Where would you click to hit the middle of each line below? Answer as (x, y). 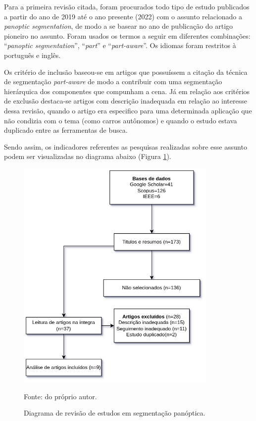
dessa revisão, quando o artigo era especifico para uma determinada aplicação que (128, 110)
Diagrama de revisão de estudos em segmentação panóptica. (115, 413)
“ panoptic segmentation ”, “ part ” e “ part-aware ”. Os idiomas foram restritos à (120, 45)
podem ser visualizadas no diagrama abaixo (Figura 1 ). (88, 156)
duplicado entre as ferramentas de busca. (66, 130)
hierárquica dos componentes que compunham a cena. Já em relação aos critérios (127, 91)
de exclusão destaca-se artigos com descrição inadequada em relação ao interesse (126, 101)
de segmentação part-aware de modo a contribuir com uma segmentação (113, 81)
